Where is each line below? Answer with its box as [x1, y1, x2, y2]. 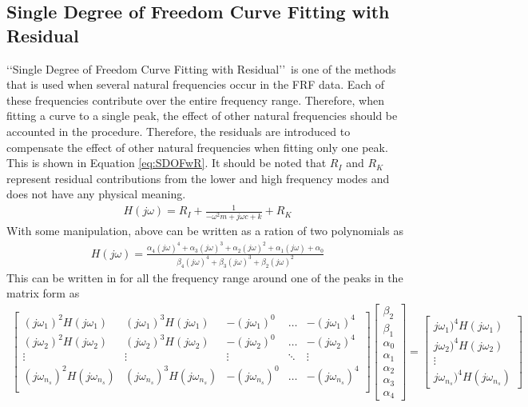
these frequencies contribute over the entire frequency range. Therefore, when [6, 91, 384, 108]
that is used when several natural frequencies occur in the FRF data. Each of [6, 76, 384, 93]
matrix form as [6, 285, 80, 301]
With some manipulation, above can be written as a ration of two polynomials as [6, 222, 403, 239]
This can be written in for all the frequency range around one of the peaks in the [6, 269, 403, 285]
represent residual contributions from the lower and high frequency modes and [6, 170, 390, 186]
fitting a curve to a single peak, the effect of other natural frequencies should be [6, 107, 398, 124]
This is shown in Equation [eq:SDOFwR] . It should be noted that [6, 154, 327, 171]
